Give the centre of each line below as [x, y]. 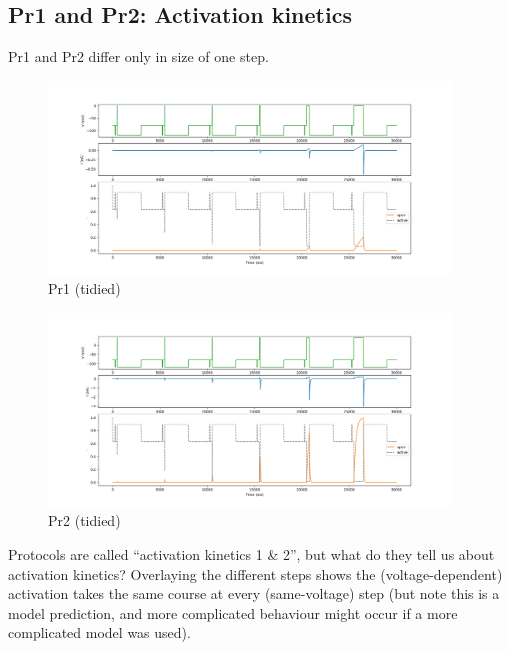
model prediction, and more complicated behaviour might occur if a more [233, 612]
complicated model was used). [99, 632]
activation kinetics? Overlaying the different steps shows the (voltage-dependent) [255, 573]
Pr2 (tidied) [84, 520]
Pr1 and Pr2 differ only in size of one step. [138, 56]
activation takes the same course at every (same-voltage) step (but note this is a [254, 593]
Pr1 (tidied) [84, 288]
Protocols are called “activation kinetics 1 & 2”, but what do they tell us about [251, 554]
